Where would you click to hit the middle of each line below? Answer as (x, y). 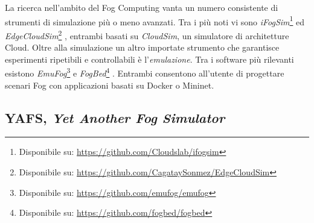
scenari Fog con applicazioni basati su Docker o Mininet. (110, 85)
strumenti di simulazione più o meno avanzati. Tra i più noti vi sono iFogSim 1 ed (155, 20)
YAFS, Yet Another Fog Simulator (115, 117)
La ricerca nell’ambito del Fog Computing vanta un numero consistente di (142, 7)
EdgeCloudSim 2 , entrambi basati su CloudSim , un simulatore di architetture (147, 34)
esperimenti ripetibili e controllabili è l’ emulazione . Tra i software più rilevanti (149, 59)
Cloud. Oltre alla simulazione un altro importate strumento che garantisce (142, 47)
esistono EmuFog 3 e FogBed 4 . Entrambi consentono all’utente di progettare (145, 72)
